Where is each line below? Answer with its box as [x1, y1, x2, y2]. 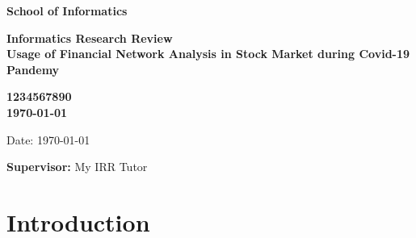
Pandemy [6, 61, 60, 77]
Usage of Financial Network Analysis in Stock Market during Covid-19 [6, 45, 410, 62]
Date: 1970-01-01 [6, 131, 90, 148]
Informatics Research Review [6, 29, 173, 46]
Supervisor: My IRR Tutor [6, 158, 148, 175]
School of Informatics [6, 2, 128, 19]
